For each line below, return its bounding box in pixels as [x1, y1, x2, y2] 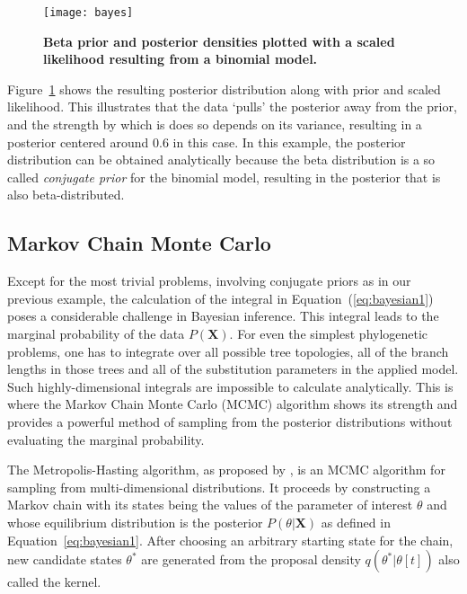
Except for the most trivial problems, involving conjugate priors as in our [7, 271, 411, 290]
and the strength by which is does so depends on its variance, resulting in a [7, 115, 422, 134]
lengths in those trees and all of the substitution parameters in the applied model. [7, 359, 459, 378]
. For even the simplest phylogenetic [229, 324, 428, 342]
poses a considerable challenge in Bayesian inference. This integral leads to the [7, 306, 439, 325]
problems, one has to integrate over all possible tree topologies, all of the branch [7, 341, 449, 360]
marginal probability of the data [7, 324, 185, 342]
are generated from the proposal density [141, 550, 361, 569]
